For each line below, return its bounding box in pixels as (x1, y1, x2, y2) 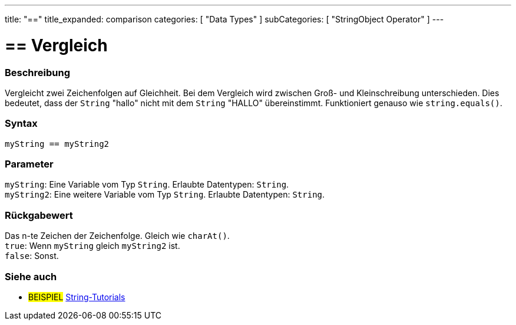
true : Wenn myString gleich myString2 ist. (5, 241, 180, 251)
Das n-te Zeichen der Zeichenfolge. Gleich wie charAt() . (5, 231, 230, 241)
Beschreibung (5, 66, 71, 78)
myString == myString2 (5, 139, 110, 149)
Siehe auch (5, 270, 57, 283)
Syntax (5, 117, 38, 130)
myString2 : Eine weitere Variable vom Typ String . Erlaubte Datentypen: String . (5, 189, 325, 200)
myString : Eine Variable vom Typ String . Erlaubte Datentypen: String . (5, 179, 289, 190)
